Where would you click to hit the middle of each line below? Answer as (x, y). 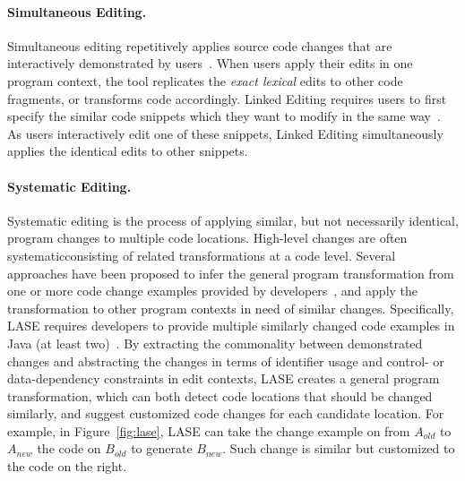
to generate (162, 448)
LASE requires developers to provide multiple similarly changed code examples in (231, 326)
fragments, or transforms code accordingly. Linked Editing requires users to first (227, 98)
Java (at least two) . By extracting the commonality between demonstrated (215, 343)
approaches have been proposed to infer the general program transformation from (231, 273)
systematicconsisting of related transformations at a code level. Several (202, 255)
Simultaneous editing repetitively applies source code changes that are (200, 45)
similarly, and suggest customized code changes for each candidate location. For (226, 413)
